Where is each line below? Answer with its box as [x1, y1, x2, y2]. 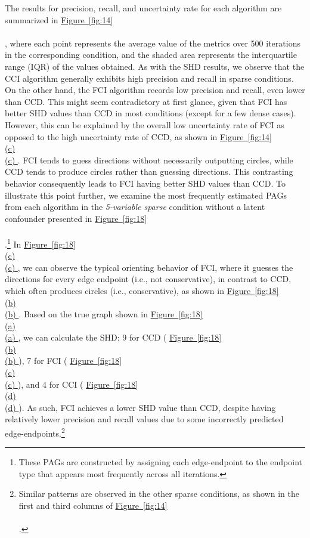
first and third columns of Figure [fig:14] [18, 499, 168, 512]
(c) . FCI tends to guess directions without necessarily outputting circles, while [5, 153, 293, 166]
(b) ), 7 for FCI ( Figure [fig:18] [5, 354, 122, 367]
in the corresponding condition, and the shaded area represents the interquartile [5, 48, 297, 61]
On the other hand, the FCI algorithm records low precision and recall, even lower [5, 84, 305, 96]
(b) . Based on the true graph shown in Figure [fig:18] [5, 308, 203, 320]
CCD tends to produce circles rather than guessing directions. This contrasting [5, 165, 293, 178]
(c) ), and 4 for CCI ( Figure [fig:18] [5, 378, 138, 390]
